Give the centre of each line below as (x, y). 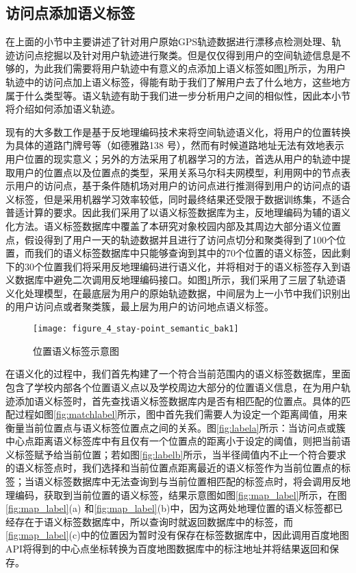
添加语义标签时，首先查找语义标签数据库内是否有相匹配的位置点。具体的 (178, 400)
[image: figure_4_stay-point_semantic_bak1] (136, 329)
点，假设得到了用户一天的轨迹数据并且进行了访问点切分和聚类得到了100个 (171, 239)
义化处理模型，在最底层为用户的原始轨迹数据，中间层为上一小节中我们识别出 (178, 293)
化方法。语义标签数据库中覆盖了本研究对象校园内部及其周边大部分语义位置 (173, 225)
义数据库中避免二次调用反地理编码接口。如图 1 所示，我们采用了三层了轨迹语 (176, 280)
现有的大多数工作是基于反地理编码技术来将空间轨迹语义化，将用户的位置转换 (178, 131)
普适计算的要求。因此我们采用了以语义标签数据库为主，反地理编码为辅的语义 (178, 212)
